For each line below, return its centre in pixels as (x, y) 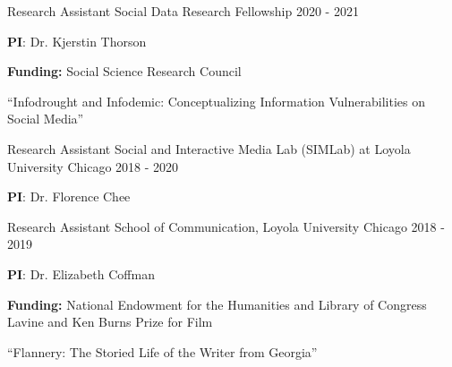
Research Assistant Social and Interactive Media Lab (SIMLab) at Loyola (209, 148)
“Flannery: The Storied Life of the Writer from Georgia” (162, 351)
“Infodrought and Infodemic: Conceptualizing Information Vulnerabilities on (216, 101)
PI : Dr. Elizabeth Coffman (81, 273)
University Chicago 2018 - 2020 (93, 166)
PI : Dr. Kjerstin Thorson (77, 41)
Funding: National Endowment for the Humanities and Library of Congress (217, 304)
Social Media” (46, 119)
